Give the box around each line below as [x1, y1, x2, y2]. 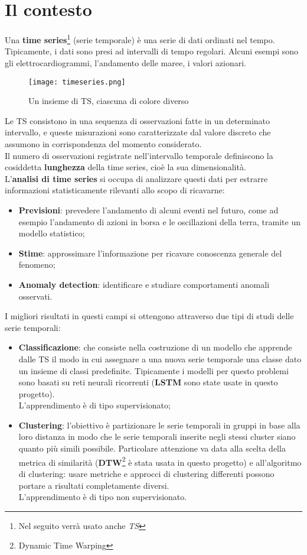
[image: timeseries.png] [28, 77, 126, 86]
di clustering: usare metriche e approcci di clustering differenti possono [18, 467, 275, 479]
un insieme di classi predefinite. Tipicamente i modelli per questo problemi [18, 364, 289, 377]
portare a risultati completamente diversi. [18, 479, 169, 491]
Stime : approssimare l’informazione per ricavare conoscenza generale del [18, 246, 282, 259]
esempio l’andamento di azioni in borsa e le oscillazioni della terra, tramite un [18, 215, 301, 228]
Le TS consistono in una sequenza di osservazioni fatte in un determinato [5, 114, 270, 126]
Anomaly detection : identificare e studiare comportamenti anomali [18, 278, 270, 290]
